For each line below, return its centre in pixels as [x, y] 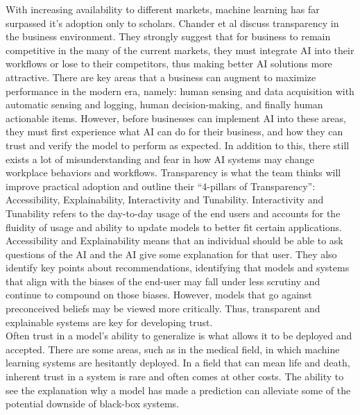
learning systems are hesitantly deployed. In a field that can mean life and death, [178, 363]
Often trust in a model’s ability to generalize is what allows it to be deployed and [179, 336]
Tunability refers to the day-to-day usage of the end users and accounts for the [173, 213]
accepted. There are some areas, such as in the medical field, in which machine [173, 349]
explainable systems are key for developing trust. [109, 322]
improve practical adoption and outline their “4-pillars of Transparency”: [161, 186]
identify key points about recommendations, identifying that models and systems [178, 268]
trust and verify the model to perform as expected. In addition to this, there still [178, 145]
